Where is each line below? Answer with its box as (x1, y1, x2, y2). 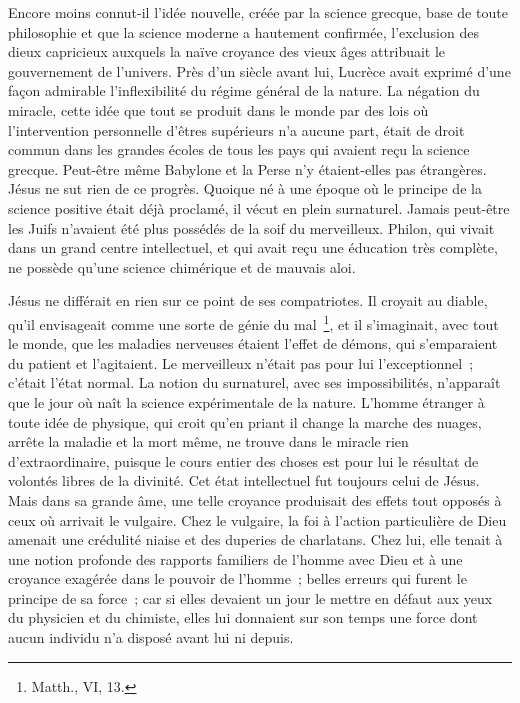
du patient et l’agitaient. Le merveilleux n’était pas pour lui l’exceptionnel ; (8, 352, 474, 373)
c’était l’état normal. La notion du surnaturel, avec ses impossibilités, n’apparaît (8, 372, 501, 393)
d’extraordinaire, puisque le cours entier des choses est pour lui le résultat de (8, 450, 479, 471)
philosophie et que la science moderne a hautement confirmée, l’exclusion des (8, 21, 479, 42)
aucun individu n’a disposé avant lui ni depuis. (8, 627, 294, 648)
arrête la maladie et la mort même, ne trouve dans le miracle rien (8, 431, 409, 452)
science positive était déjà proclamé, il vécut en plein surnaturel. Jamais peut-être (8, 197, 510, 218)
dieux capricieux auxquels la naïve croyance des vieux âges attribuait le (8, 41, 446, 62)
